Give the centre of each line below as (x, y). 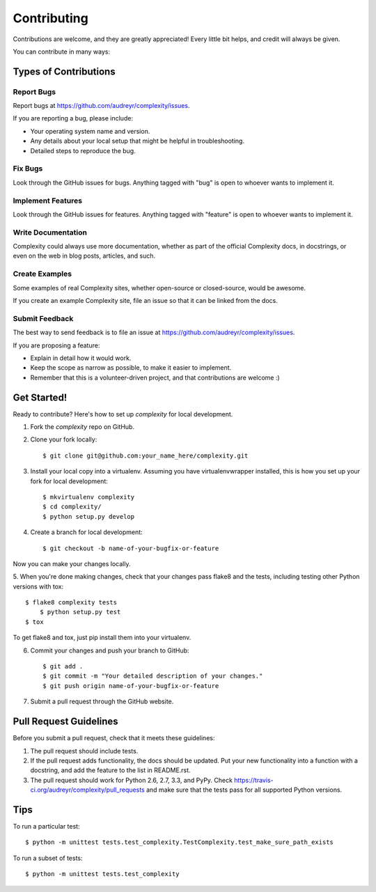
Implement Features (48, 201)
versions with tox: (38, 586)
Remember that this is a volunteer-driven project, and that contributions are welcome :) (155, 377)
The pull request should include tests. (84, 751)
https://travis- (254, 780)
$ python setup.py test (80, 612)
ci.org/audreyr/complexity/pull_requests (88, 790)
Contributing (50, 18)
